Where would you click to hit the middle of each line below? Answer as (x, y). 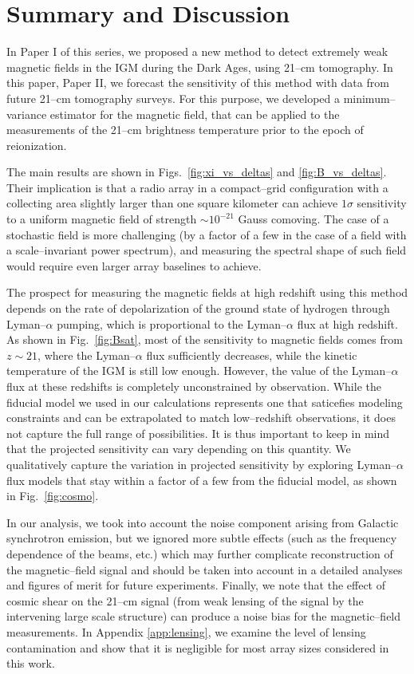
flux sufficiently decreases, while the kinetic (252, 355)
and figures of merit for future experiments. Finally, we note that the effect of (196, 585)
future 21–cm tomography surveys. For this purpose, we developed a (173, 98)
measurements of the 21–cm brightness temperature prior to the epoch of (185, 130)
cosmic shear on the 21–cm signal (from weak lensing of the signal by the (185, 600)
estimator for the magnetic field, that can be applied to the (195, 114)
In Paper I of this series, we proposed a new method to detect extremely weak (197, 51)
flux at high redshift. (347, 323)
